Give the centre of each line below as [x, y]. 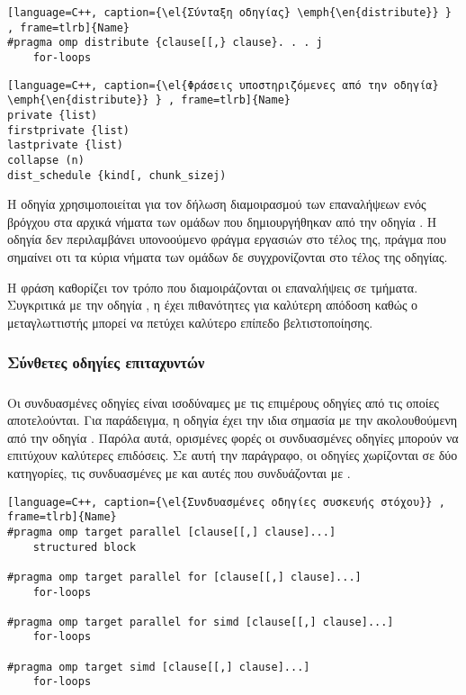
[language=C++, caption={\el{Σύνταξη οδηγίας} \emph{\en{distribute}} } [229, 13]
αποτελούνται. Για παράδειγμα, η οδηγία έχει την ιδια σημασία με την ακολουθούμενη [233, 420]
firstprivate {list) [69, 130]
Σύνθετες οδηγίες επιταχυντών [106, 362]
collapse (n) [46, 160]
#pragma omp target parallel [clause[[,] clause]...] [172, 532]
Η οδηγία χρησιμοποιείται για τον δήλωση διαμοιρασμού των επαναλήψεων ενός [217, 204]
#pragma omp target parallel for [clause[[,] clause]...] [184, 577]
